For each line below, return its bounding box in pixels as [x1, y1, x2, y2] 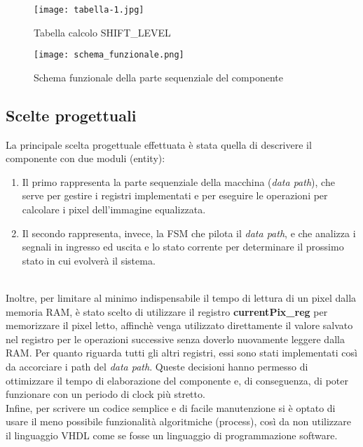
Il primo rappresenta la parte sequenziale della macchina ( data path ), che [22, 174, 335, 189]
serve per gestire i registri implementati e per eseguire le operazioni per [22, 188, 328, 203]
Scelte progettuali [6, 104, 137, 126]
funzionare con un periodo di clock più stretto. [6, 387, 205, 401]
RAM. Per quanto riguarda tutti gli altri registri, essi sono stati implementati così [6, 345, 357, 360]
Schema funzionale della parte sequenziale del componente [34, 69, 283, 84]
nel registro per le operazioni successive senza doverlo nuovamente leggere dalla [6, 331, 345, 346]
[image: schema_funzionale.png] [34, 50, 184, 60]
